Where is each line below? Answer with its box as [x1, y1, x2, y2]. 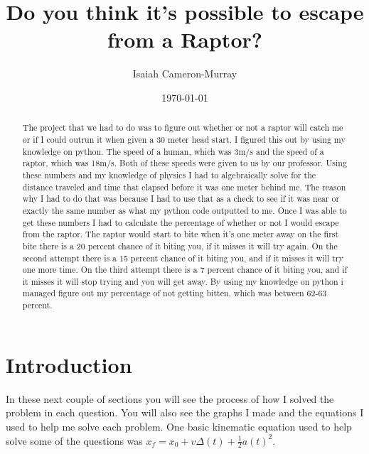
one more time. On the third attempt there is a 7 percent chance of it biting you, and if [22, 264, 348, 276]
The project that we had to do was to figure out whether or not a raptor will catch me [22, 121, 343, 134]
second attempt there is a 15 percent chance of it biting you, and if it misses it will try [22, 252, 343, 264]
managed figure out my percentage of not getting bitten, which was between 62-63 [22, 287, 327, 299]
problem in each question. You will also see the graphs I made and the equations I [6, 405, 364, 420]
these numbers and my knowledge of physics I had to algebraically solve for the [22, 168, 316, 180]
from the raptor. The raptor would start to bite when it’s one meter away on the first [22, 228, 339, 240]
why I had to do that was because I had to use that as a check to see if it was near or [22, 193, 340, 205]
